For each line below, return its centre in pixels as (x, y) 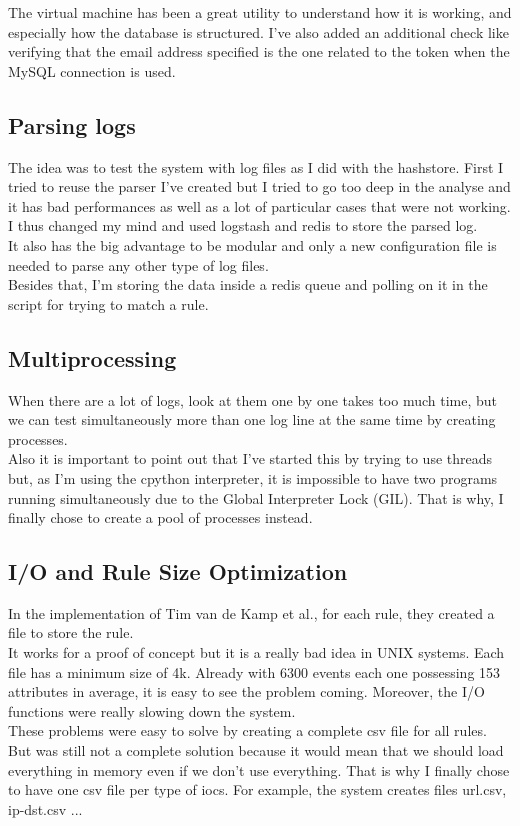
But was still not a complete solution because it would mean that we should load (256, 750)
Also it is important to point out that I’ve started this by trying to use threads (250, 458)
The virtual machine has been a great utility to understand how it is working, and (260, 12)
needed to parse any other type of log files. (138, 264)
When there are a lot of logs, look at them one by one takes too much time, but (253, 399)
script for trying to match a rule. (108, 303)
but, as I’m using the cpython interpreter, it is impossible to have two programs (253, 477)
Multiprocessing (92, 357)
